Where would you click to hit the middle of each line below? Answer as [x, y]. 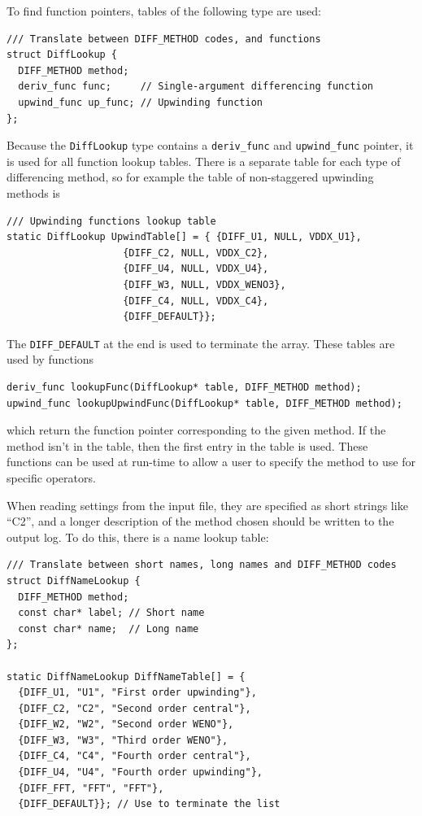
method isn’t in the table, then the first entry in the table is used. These [187, 445]
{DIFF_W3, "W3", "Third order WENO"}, [123, 740]
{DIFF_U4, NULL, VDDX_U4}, [196, 269]
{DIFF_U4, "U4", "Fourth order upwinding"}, [140, 772]
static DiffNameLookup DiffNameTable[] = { [126, 676]
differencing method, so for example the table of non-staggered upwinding [190, 177]
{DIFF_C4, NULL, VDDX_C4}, [196, 301]
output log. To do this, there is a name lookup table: [138, 537]
